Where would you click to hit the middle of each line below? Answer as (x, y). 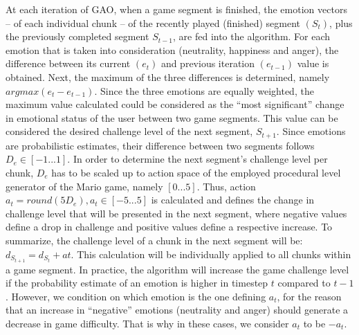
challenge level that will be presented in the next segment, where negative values (176, 213)
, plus (341, 22)
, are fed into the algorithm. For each (252, 36)
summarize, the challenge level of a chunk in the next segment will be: (154, 240)
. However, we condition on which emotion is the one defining (136, 296)
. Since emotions (311, 131)
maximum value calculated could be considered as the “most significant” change (175, 104)
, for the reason (309, 296)
